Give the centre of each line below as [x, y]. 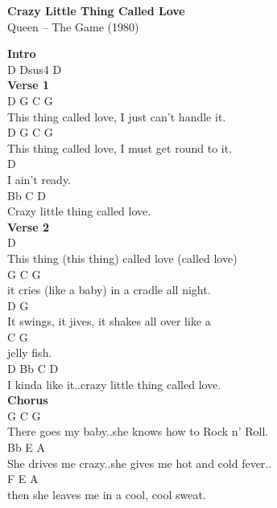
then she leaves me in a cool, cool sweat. [107, 494]
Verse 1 [28, 85]
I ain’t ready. [39, 179]
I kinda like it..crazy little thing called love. [114, 384]
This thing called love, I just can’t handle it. [117, 116]
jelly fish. [30, 352]
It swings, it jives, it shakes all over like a [109, 321]
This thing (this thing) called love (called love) [122, 258]
